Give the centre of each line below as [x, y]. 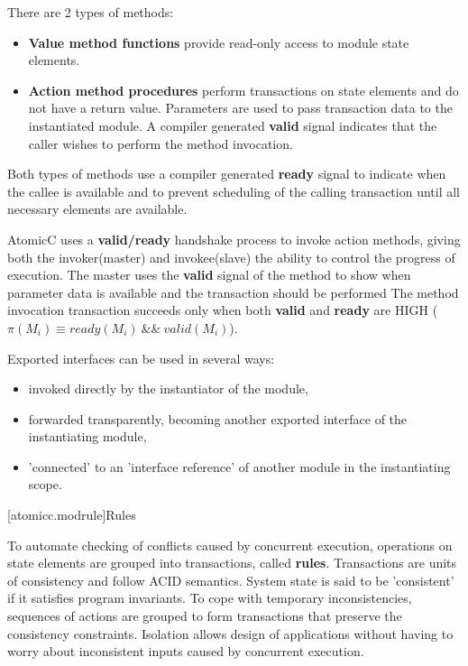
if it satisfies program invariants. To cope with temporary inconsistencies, [210, 598]
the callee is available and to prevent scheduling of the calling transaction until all [234, 191]
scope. [45, 484]
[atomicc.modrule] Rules [72, 515]
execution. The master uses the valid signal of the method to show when [209, 275]
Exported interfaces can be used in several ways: [141, 358]
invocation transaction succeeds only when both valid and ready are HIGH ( [223, 310]
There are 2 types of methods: [91, 12]
